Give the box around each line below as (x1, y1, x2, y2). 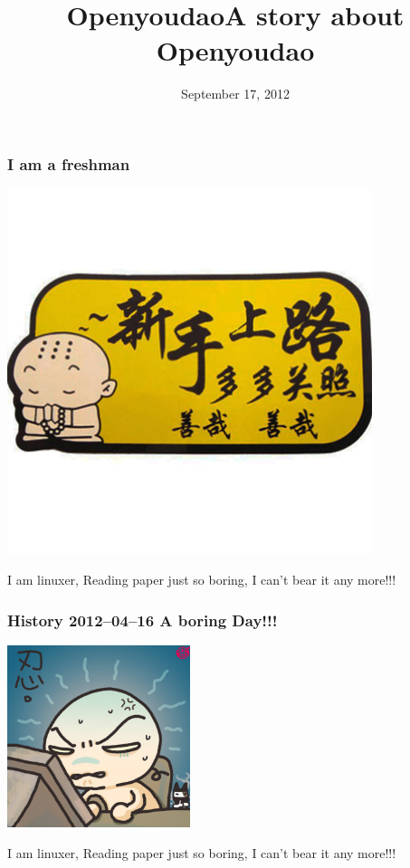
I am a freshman (7, 152, 130, 175)
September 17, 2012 (181, 84, 290, 103)
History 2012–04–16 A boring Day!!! (7, 608, 278, 631)
